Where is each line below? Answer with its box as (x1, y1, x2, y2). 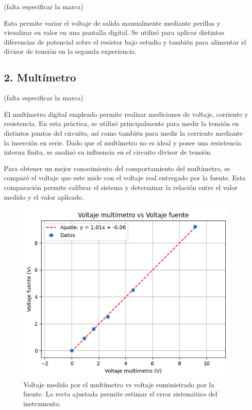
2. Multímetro (4, 70, 76, 85)
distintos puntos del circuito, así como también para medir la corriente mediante (4, 127, 243, 138)
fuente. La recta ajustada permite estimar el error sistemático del (23, 389, 218, 399)
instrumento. (23, 398, 61, 408)
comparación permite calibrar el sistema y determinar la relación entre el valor (4, 182, 238, 192)
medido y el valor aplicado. (4, 191, 84, 202)
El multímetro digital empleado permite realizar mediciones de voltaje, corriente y (4, 109, 248, 119)
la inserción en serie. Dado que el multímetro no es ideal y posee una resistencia (4, 137, 241, 147)
